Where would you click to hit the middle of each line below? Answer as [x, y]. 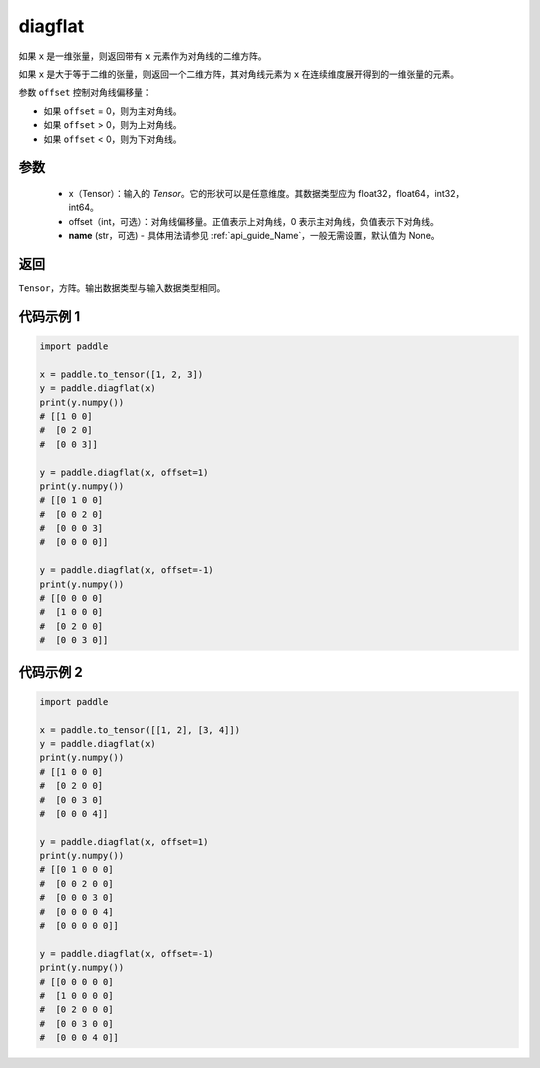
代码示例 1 [49, 316]
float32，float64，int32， [411, 193]
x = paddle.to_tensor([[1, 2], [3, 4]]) [139, 729]
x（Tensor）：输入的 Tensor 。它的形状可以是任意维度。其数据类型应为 [212, 193]
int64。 [83, 207]
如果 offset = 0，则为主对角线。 [112, 111]
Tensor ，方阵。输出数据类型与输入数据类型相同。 [122, 287]
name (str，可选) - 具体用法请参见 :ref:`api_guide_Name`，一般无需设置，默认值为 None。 [254, 236]
